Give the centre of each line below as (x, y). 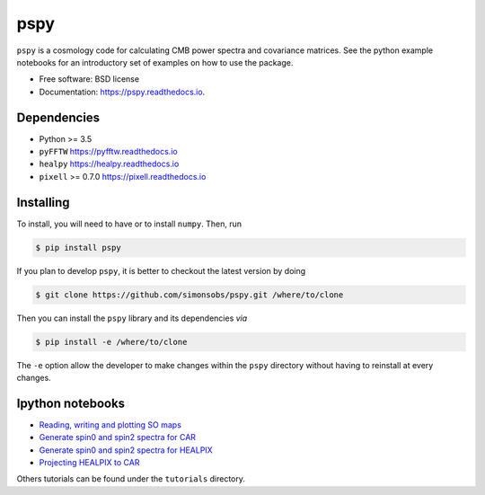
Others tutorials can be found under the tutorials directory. (131, 479)
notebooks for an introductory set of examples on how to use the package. (155, 62)
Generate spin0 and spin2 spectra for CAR (118, 438)
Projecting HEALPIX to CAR (89, 463)
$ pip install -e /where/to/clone (111, 342)
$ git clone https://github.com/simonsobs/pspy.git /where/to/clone (190, 295)
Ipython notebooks (71, 403)
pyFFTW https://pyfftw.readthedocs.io (109, 152)
